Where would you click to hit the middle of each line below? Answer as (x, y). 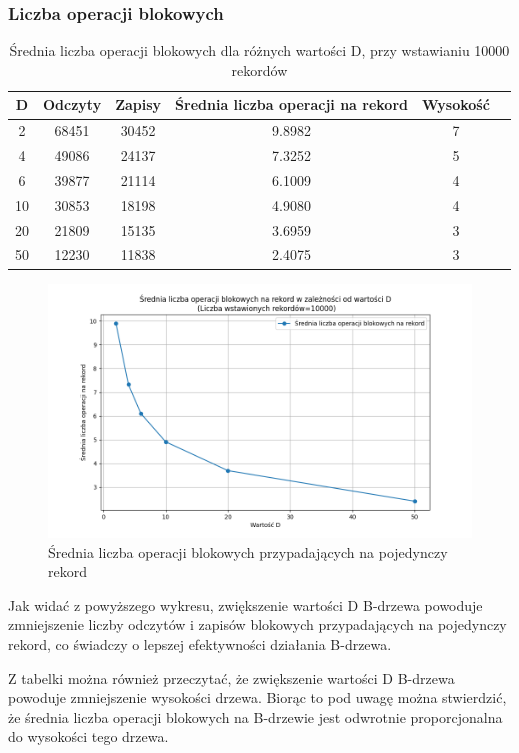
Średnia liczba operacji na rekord (291, 104)
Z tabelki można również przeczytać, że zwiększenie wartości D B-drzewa (231, 677)
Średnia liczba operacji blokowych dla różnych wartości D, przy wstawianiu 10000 (259, 50)
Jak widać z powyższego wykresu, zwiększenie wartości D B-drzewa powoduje (245, 604)
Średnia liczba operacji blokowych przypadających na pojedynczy (248, 551)
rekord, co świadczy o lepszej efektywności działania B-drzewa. (200, 643)
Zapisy (138, 104)
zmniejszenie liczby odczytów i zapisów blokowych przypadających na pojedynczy (257, 624)
